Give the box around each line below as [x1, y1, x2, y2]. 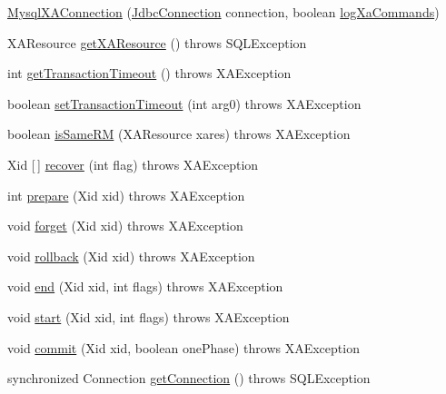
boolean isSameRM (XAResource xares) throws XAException [7, 124, 351, 143]
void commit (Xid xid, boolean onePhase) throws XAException [7, 338, 360, 357]
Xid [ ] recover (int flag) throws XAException [7, 154, 259, 173]
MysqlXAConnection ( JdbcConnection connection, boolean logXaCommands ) [7, 3, 440, 21]
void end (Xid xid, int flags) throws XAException [7, 277, 283, 296]
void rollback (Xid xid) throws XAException [7, 246, 255, 265]
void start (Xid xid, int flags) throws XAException [7, 307, 290, 326]
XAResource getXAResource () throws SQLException [7, 33, 307, 52]
